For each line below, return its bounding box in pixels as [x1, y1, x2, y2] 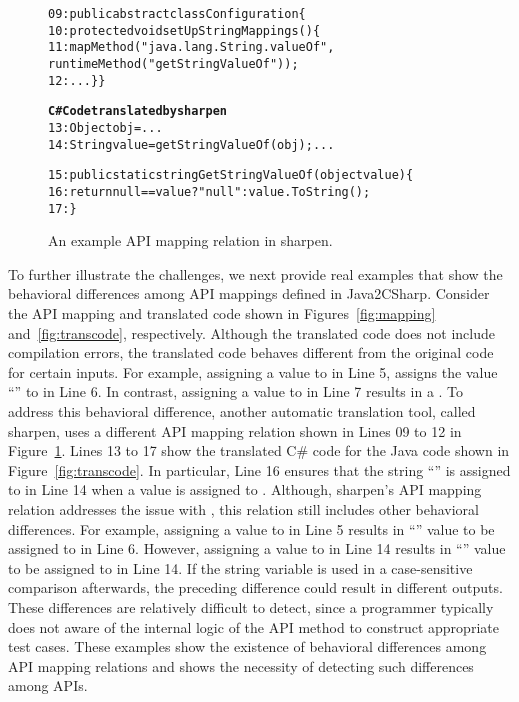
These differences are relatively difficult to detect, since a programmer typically [8, 596, 494, 617]
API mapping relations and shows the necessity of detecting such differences [8, 655, 474, 676]
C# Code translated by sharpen [48, 104, 228, 119]
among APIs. [8, 675, 88, 696]
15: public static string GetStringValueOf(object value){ [48, 168, 414, 183]
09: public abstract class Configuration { [48, 7, 306, 21]
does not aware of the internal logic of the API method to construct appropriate [8, 616, 499, 637]
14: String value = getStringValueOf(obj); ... [48, 137, 335, 152]
